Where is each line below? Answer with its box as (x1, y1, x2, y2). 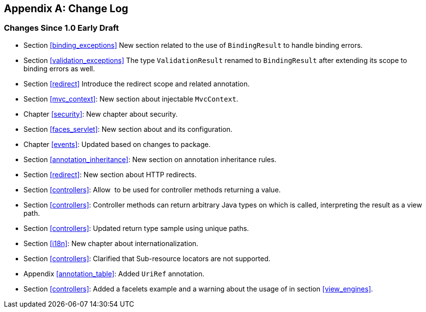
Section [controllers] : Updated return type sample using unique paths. (23, 224, 249, 232)
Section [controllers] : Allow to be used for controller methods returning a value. (23, 185, 281, 194)
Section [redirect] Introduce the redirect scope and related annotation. (23, 79, 250, 88)
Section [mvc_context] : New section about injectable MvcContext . (23, 94, 239, 103)
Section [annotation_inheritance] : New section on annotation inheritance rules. (23, 155, 277, 164)
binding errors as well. (23, 64, 95, 73)
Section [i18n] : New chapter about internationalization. (23, 239, 199, 248)
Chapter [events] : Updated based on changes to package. (23, 140, 211, 148)
